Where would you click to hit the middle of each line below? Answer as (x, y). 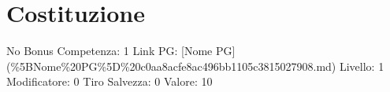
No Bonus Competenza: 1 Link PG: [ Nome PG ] (121, 51)
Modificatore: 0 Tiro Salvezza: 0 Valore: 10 (110, 81)
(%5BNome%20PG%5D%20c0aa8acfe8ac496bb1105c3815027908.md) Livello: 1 (195, 66)
